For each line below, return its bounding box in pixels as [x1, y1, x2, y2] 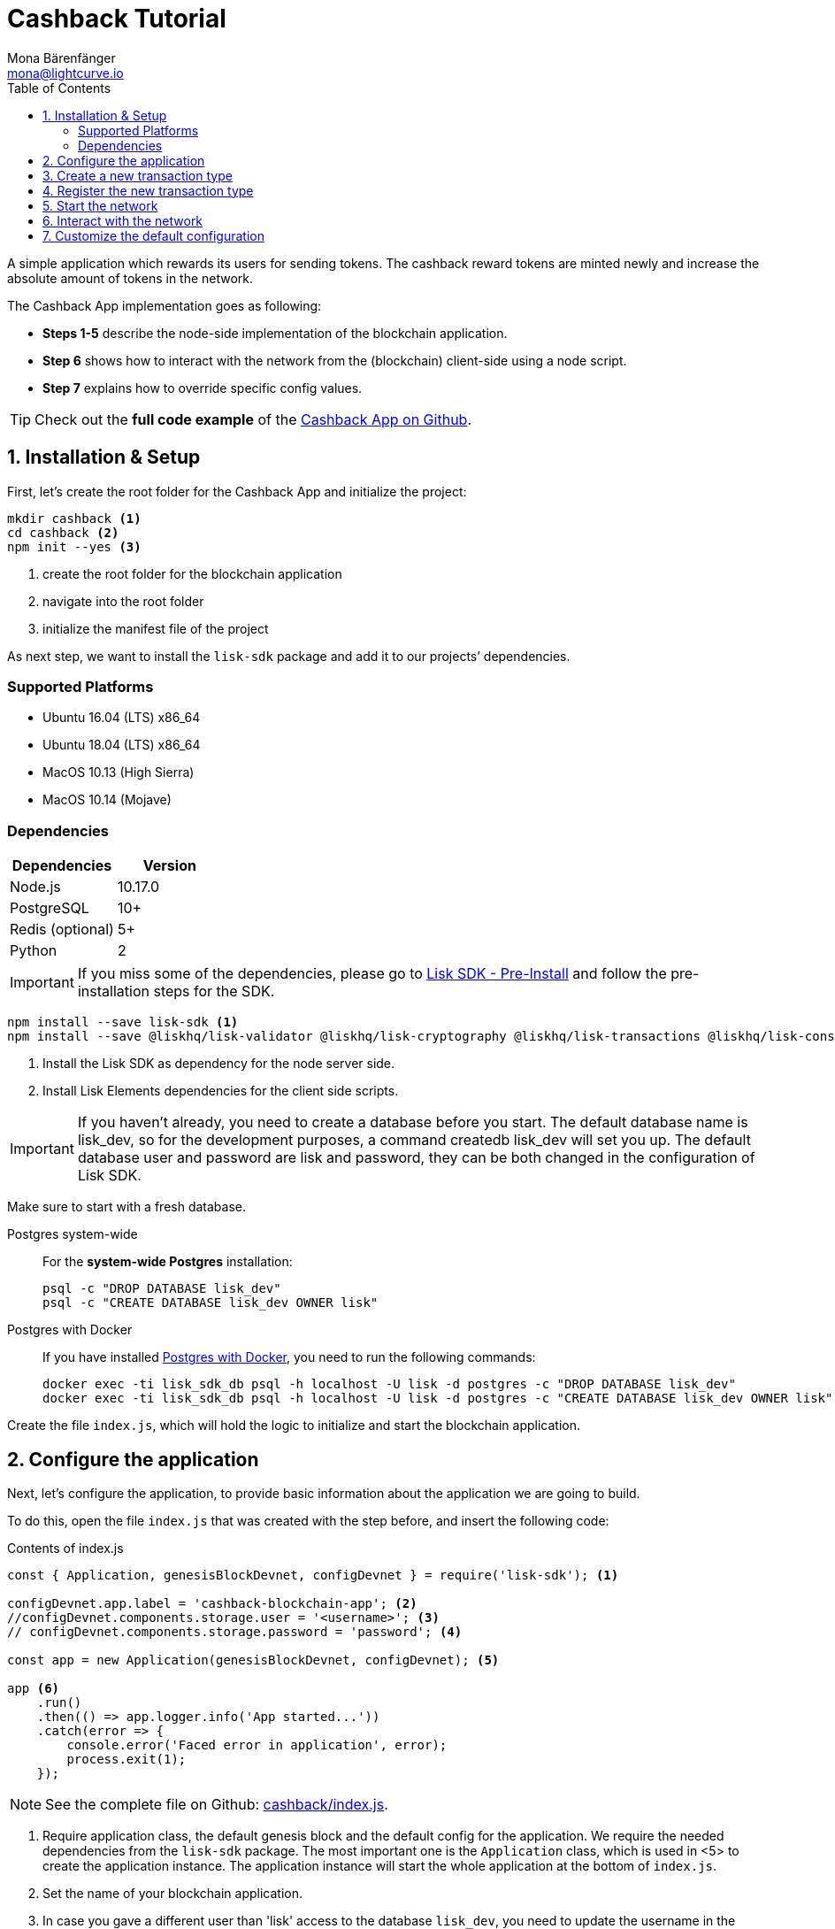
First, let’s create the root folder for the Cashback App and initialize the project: [7, 483, 467, 499]
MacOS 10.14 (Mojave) [42, 792, 172, 808]
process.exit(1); [66, 1751, 187, 1766]
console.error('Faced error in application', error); [66, 1737, 448, 1752]
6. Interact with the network [42, 212, 203, 228]
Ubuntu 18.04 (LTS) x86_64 [42, 737, 201, 753]
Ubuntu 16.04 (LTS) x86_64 [42, 710, 201, 726]
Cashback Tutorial [7, 4, 226, 34]
